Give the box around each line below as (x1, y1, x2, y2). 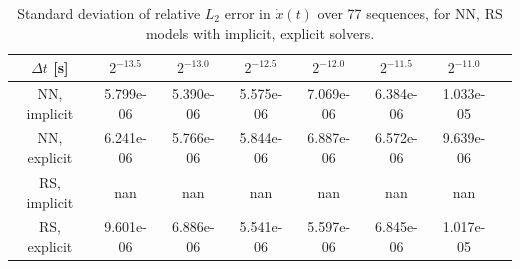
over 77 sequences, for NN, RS (317, 3, 503, 23)
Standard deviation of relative (17, 3, 201, 23)
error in (224, 3, 271, 23)
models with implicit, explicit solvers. (145, 22, 375, 43)
